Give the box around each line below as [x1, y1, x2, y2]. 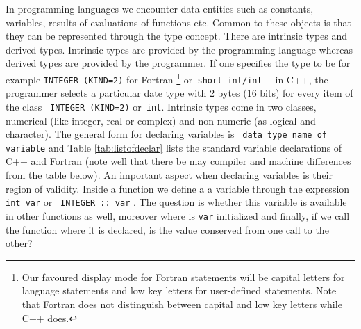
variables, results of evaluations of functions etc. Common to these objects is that [6, 15, 352, 29]
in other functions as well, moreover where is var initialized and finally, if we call [6, 208, 350, 223]
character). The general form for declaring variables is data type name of [6, 127, 327, 141]
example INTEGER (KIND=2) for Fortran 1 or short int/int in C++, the [6, 70, 328, 86]
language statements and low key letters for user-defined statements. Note [22, 283, 337, 298]
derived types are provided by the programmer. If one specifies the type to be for [6, 56, 351, 70]
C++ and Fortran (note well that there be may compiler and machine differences [6, 154, 351, 168]
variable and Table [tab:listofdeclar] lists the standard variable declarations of [6, 140, 342, 154]
